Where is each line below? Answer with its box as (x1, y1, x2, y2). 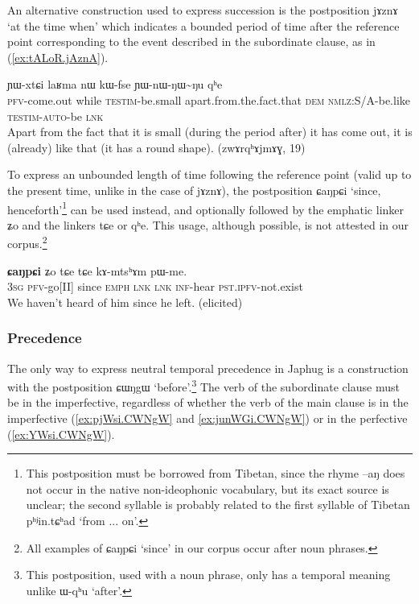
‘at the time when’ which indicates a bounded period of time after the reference (7, 17, 400, 34)
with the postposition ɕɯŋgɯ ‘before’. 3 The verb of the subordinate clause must (7, 376, 400, 395)
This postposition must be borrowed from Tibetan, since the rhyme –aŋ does (26, 465, 405, 482)
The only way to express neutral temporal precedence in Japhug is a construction (7, 359, 409, 376)
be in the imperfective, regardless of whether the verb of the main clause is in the (7, 394, 409, 411)
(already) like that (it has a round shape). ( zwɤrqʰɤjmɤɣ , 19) (7, 139, 306, 155)
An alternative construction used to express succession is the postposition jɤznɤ (7, 2, 398, 18)
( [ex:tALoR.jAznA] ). (7, 48, 109, 65)
